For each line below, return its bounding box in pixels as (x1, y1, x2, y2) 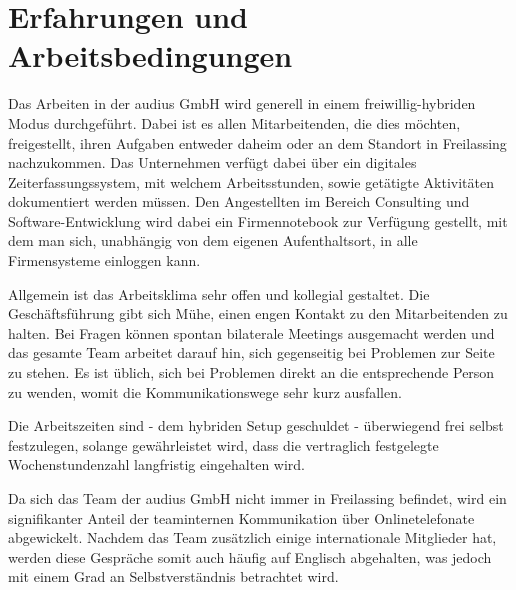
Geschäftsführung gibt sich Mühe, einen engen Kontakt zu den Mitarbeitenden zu (8, 303, 508, 324)
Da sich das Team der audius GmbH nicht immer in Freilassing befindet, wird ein (8, 488, 507, 508)
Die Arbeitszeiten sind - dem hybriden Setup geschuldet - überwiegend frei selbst (8, 415, 504, 436)
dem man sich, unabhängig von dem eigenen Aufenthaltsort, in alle (8, 230, 418, 251)
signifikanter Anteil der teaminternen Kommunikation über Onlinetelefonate (8, 507, 475, 528)
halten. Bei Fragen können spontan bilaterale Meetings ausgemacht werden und (8, 322, 495, 343)
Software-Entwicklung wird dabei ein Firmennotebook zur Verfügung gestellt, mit (8, 210, 508, 231)
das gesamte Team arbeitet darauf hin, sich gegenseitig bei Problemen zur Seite (8, 342, 495, 363)
